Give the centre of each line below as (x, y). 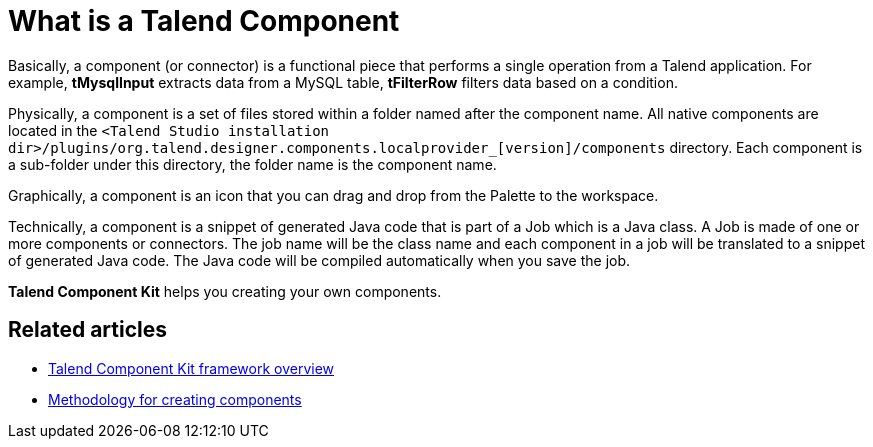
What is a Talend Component (204, 21)
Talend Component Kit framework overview (191, 368)
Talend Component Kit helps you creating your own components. (225, 291)
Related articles (87, 330)
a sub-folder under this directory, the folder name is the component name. (252, 164)
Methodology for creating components (175, 399)
